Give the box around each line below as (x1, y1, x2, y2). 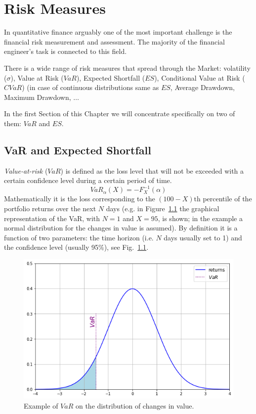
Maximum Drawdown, (4, 92, 71, 102)
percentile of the (203, 193, 252, 204)
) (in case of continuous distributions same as (22, 82, 159, 92)
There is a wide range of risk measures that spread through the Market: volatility (4, 62, 251, 73)
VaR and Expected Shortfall (4, 142, 151, 157)
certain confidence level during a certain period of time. (4, 175, 172, 185)
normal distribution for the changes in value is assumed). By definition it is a (4, 223, 238, 233)
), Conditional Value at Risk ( (154, 72, 245, 83)
